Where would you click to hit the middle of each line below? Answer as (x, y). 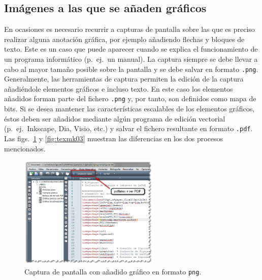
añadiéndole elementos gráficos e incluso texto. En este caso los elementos (119, 88)
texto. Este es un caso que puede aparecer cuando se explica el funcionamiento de (131, 49)
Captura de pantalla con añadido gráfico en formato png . (113, 272)
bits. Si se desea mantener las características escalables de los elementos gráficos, (129, 109)
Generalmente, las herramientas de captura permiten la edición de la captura (124, 79)
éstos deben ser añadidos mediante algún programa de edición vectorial (115, 118)
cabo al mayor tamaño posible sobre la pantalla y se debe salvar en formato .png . (131, 69)
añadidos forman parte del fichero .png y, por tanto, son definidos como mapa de (130, 98)
